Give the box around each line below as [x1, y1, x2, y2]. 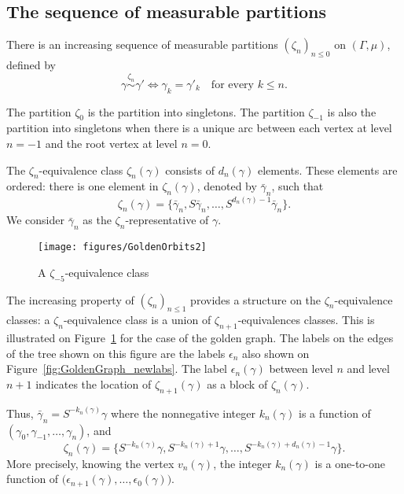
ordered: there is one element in [6, 178, 159, 194]
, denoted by [196, 178, 257, 194]
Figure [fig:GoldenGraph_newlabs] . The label [6, 360, 228, 377]
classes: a [6, 312, 50, 328]
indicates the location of [35, 376, 152, 392]
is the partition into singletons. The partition [87, 103, 305, 120]
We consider [6, 212, 65, 228]
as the [83, 212, 112, 228]
